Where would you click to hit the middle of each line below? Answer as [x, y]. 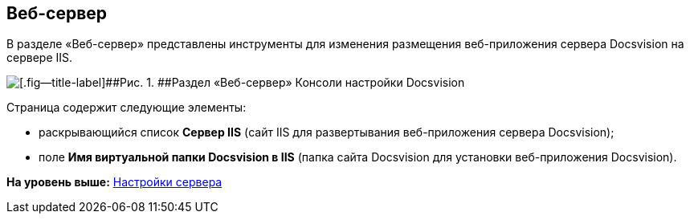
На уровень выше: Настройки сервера [114, 182]
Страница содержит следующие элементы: [127, 108]
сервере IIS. [40, 58]
